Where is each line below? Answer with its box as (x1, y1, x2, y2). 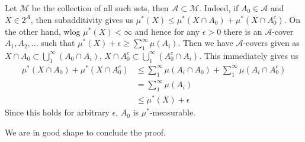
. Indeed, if (199, 2, 239, 14)
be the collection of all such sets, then (31, 2, 169, 14)
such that (41, 37, 75, 49)
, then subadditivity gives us (30, 13, 134, 25)
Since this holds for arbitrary (5, 106, 110, 118)
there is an (223, 25, 262, 37)
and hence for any (134, 25, 200, 37)
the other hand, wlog (5, 25, 81, 37)
